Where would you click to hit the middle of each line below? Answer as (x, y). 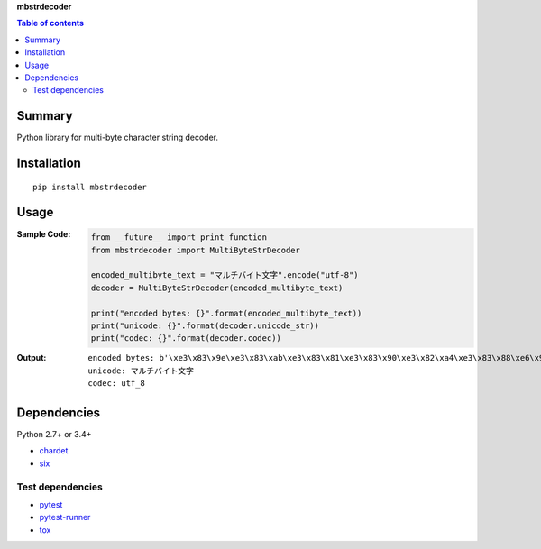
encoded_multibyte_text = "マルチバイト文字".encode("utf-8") (225, 275)
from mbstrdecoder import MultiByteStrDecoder (196, 250)
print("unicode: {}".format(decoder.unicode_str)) (205, 325)
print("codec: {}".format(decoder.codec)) (186, 339)
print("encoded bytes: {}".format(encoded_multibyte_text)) (226, 313)
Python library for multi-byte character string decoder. (118, 137)
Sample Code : (44, 233)
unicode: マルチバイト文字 (141, 371)
